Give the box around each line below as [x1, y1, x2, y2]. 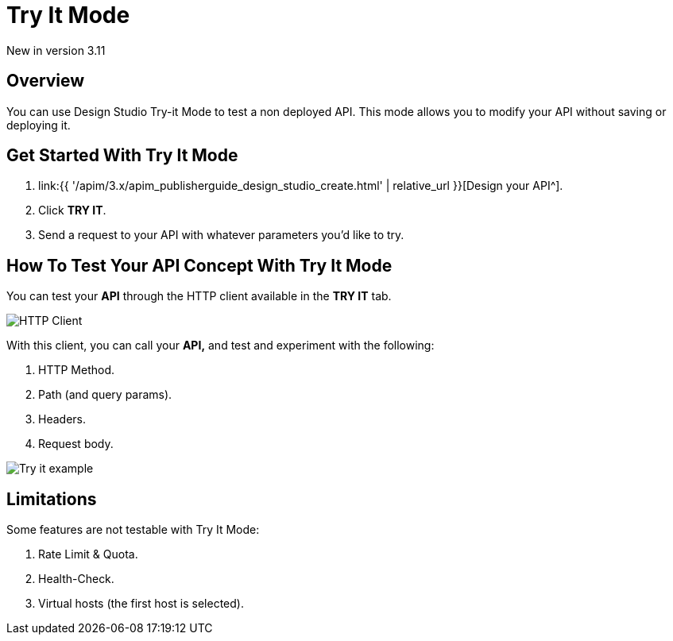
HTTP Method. [38, 363, 115, 377]
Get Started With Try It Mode [6, 145, 238, 166]
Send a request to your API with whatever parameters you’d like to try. [38, 228, 404, 242]
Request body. [38, 437, 114, 451]
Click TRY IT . [38, 203, 106, 218]
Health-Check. [38, 572, 114, 586]
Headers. [38, 412, 86, 427]
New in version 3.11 [6, 43, 106, 57]
